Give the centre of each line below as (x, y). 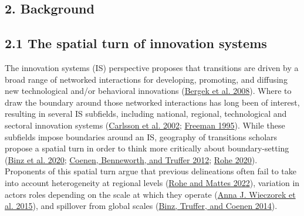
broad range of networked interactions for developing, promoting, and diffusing (146, 79)
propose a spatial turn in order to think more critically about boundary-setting (147, 148)
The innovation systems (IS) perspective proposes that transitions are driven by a (152, 67)
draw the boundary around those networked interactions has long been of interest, (152, 102)
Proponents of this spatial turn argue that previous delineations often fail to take (151, 171)
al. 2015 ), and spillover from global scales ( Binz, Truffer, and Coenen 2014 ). (141, 206)
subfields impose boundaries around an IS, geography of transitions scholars (141, 136)
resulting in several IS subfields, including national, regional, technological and (146, 114)
